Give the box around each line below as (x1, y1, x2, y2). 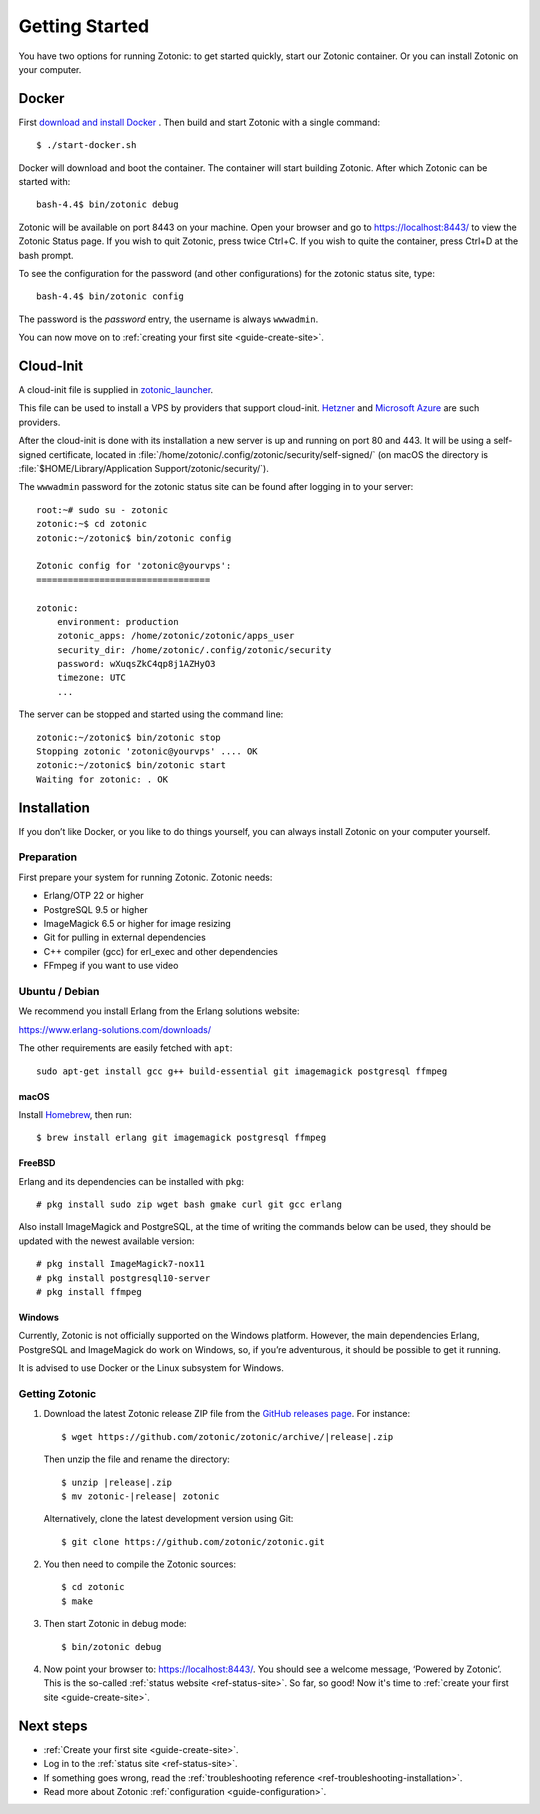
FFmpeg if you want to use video (43, 960, 179, 972)
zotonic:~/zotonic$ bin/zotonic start (36, 760, 227, 771)
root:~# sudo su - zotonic (36, 504, 169, 515)
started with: (18, 176, 71, 188)
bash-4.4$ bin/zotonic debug (36, 199, 179, 210)
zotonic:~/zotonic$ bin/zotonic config (36, 532, 232, 544)
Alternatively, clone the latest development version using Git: (43, 1513, 294, 1525)
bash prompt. (18, 249, 74, 261)
